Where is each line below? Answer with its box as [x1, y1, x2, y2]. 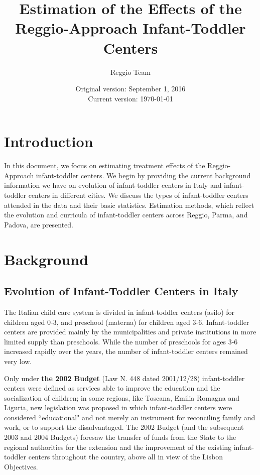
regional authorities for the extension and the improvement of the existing [4, 441, 232, 452]
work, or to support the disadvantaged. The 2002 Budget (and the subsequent [4, 422, 244, 432]
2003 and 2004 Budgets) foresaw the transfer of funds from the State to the [4, 432, 236, 442]
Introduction [4, 131, 93, 152]
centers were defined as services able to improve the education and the [4, 383, 220, 393]
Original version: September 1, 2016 [75, 83, 186, 94]
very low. [4, 355, 32, 366]
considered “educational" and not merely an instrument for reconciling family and [4, 412, 255, 422]
